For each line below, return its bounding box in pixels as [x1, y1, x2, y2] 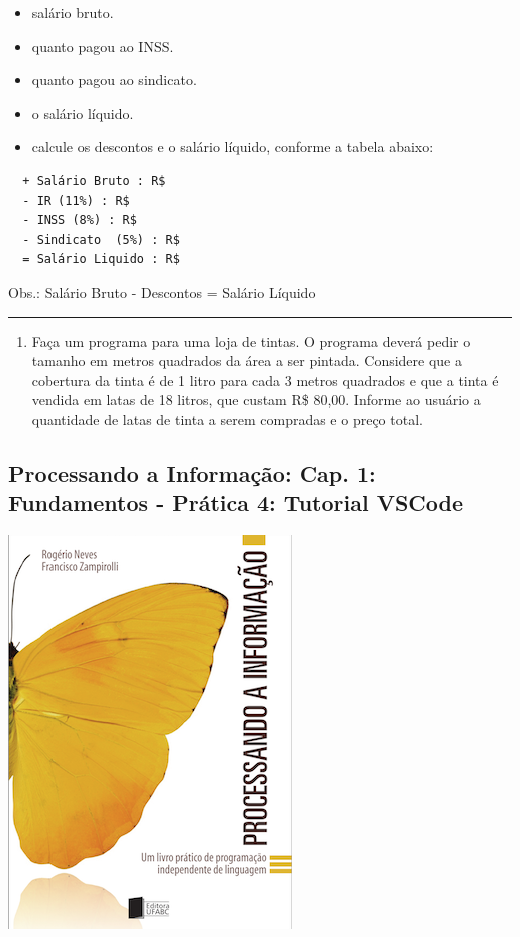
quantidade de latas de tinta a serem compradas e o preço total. [31, 408, 423, 429]
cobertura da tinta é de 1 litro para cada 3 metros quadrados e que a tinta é [31, 369, 499, 390]
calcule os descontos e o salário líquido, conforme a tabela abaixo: [31, 136, 434, 157]
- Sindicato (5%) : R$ [22, 232, 180, 247]
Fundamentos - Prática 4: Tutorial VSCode [8, 487, 464, 518]
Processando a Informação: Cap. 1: [8, 457, 376, 488]
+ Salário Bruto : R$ [22, 173, 166, 188]
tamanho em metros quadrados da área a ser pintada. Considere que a [31, 350, 463, 371]
